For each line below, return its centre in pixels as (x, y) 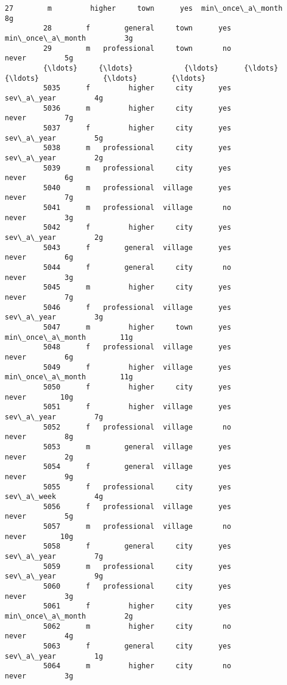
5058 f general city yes (137, 547)
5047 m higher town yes (137, 327)
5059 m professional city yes (137, 566)
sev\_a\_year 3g (54, 317)
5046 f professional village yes (137, 307)
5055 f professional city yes (137, 487)
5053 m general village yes (137, 447)
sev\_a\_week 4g (54, 497)
